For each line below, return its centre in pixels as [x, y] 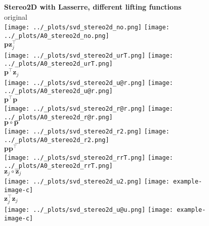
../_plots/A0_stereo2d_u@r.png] [58, 91]
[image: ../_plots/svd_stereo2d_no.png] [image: [87, 28]
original [16, 16]
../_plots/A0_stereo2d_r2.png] [57, 140]
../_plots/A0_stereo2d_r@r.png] [58, 117]
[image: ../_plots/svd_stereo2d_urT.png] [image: [89, 55]
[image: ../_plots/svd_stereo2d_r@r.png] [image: [89, 108]
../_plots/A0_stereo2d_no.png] [57, 36]
